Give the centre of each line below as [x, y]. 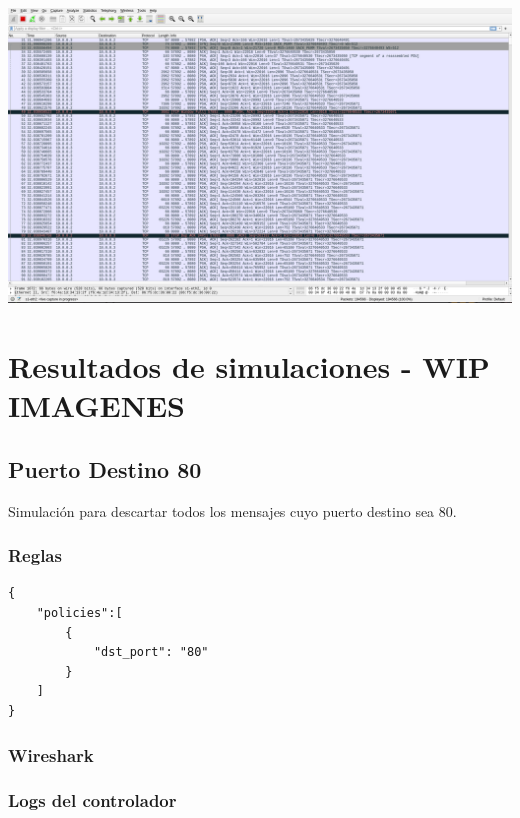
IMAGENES [96, 405]
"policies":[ [79, 613]
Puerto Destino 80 [105, 468]
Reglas [35, 555]
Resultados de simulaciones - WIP [249, 366]
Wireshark [51, 754]
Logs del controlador [92, 800]
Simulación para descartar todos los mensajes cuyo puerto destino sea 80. [232, 510]
